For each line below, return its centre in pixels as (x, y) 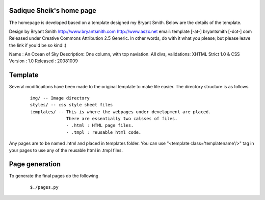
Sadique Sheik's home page (53, 11)
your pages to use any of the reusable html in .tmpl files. (66, 150)
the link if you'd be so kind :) (38, 45)
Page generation (35, 164)
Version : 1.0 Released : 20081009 (43, 61)
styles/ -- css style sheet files (71, 105)
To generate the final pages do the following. (54, 176)
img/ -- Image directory (60, 98)
